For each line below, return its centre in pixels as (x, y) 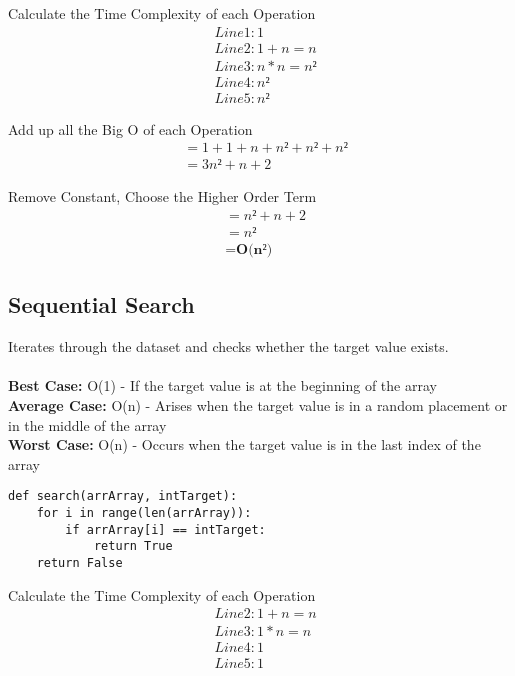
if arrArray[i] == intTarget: (165, 529)
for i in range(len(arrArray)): (144, 513)
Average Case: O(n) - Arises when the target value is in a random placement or (258, 405)
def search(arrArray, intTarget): (123, 496)
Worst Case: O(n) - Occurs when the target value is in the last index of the (244, 444)
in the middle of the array (87, 424)
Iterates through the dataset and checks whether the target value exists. (228, 346)
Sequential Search (101, 304)
